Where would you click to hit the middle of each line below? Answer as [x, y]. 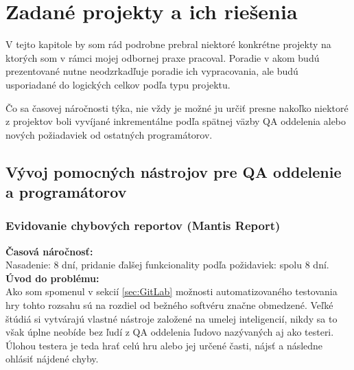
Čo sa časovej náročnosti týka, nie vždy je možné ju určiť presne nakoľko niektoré [177, 107]
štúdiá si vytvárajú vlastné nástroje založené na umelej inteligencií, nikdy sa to [172, 318]
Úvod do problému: [52, 278]
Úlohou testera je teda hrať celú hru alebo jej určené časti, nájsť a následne [164, 345]
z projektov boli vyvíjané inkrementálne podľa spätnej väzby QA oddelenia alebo [176, 121]
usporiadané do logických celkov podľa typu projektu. [118, 84]
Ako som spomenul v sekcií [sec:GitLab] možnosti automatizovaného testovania [172, 291]
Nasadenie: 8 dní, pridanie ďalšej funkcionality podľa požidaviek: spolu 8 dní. [167, 265]
